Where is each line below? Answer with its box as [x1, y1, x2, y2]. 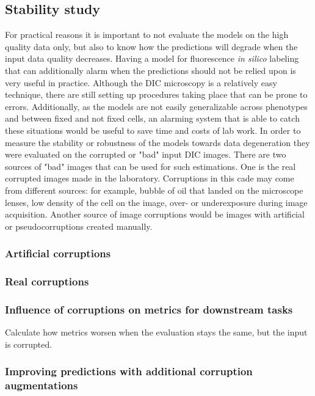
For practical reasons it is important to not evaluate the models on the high [5, 28, 289, 41]
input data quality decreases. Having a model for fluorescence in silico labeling [5, 52, 299, 65]
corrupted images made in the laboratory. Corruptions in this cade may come [5, 172, 294, 185]
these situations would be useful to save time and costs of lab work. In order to [5, 123, 301, 136]
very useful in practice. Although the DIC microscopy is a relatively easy [5, 76, 277, 89]
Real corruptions [5, 274, 89, 289]
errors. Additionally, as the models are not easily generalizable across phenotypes [5, 100, 308, 112]
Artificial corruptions [5, 246, 111, 261]
